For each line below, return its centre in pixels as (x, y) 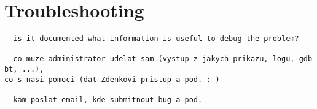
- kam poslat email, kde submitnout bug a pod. (104, 100)
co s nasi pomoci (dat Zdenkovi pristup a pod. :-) (112, 79)
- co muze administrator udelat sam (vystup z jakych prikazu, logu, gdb (158, 59)
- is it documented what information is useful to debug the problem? (152, 39)
